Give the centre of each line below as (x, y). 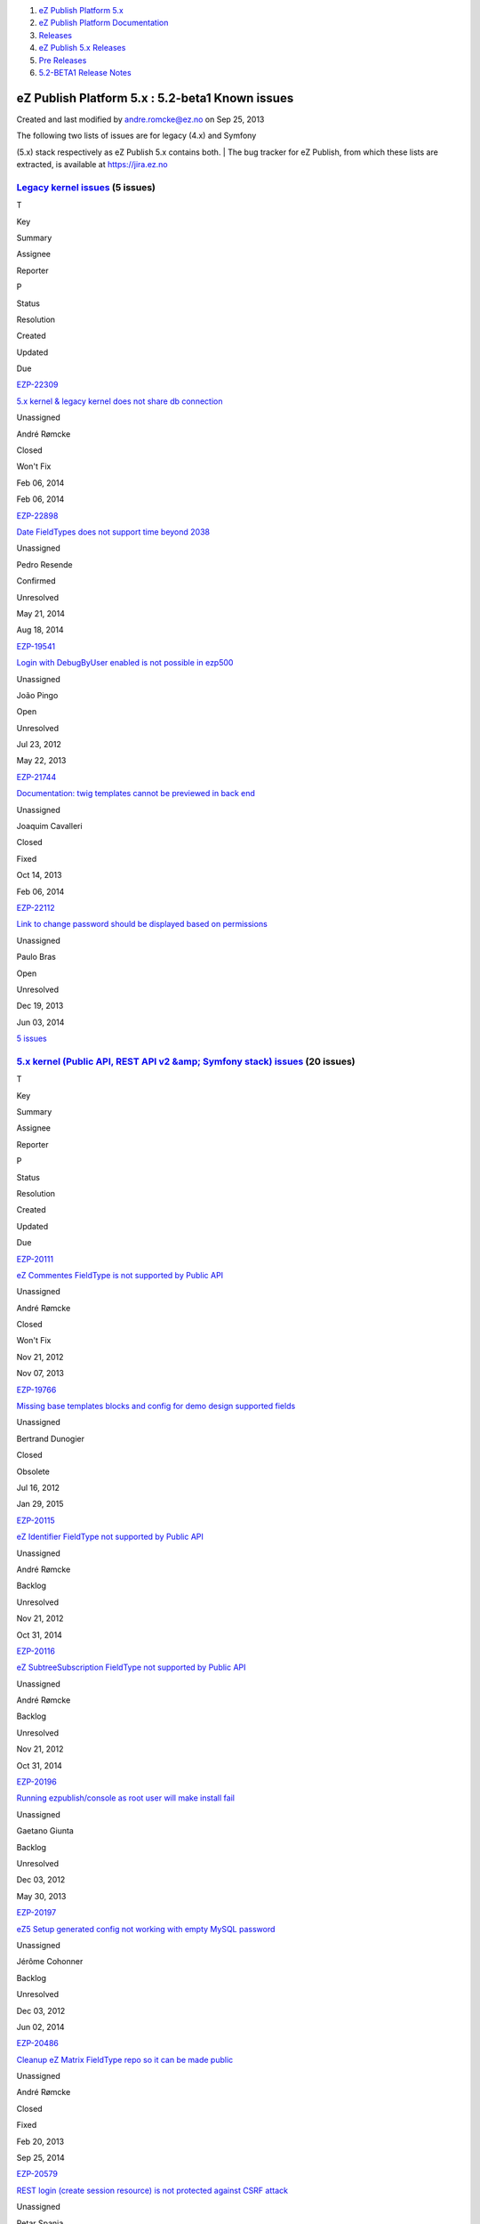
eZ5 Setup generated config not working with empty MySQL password (146, 1929)
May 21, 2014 (41, 613)
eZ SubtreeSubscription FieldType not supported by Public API (131, 1667)
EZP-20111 (35, 1259)
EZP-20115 (36, 1520)
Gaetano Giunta (45, 1831)
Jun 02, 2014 (40, 2027)
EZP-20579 (37, 2174)
